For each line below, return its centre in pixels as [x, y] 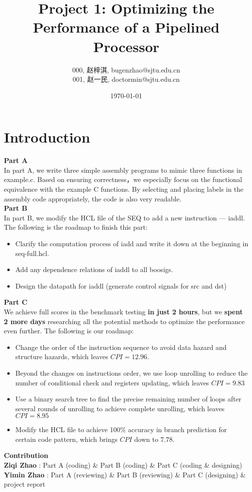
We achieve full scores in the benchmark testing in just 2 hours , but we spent [123, 311]
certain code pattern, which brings [67, 439]
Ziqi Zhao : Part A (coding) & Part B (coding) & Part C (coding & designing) [123, 465]
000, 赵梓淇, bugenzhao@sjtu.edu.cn [126, 69]
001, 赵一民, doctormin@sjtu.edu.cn [126, 79]
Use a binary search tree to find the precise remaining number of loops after [128, 399]
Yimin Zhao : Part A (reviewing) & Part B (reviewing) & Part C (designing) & [125, 474]
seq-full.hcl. [32, 253]
